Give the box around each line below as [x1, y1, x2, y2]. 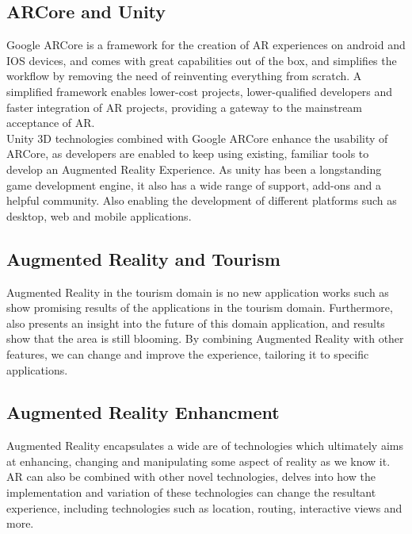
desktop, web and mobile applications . [6, 207, 192, 224]
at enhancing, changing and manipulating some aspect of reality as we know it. [6, 452, 391, 469]
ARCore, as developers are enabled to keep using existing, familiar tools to [6, 145, 369, 162]
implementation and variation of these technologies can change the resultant [6, 484, 376, 501]
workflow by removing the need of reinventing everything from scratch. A [6, 67, 362, 84]
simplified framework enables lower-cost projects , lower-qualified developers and [6, 83, 393, 99]
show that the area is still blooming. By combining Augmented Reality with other [6, 330, 404, 347]
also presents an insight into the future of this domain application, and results [6, 314, 385, 331]
